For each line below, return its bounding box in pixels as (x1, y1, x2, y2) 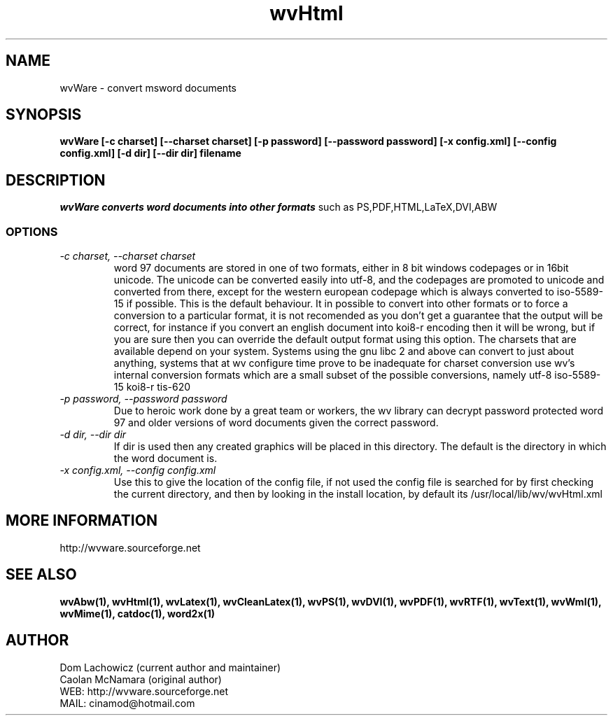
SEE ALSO (6, 566, 77, 584)
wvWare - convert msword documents (59, 81, 237, 94)
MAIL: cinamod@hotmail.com (59, 696, 195, 709)
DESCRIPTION (6, 171, 106, 189)
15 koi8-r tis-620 (113, 381, 191, 393)
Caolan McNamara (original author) (59, 673, 222, 685)
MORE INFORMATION (6, 512, 157, 530)
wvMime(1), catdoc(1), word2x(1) (59, 607, 216, 619)
